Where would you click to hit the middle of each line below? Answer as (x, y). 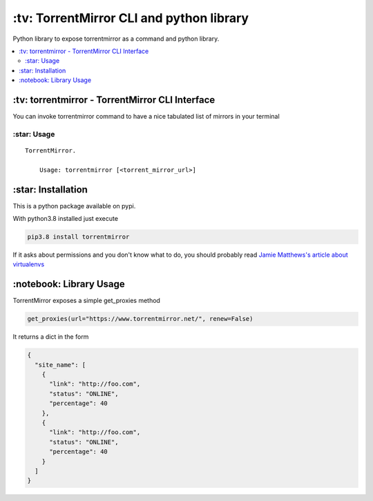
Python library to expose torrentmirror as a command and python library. (116, 39)
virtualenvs (29, 264)
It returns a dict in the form (51, 337)
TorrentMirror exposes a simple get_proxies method (86, 301)
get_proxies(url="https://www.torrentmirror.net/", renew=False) (140, 319)
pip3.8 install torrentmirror (78, 237)
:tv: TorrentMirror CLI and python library (131, 18)
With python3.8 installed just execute (66, 219)
